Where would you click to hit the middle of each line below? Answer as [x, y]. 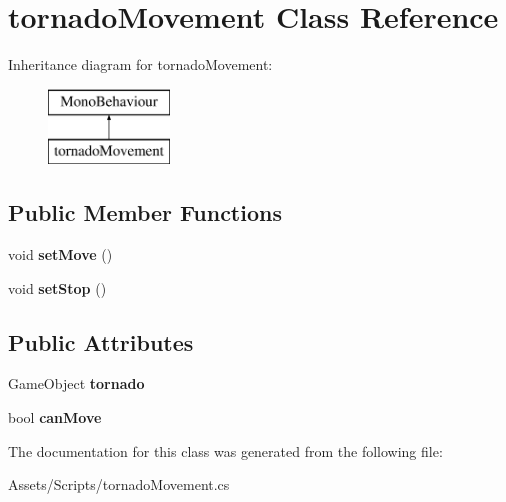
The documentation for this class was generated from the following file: [225, 450]
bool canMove [55, 417]
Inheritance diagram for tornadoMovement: [140, 64]
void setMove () [60, 254]
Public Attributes [101, 341]
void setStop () [57, 287]
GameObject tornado [76, 383]
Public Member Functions [145, 212]
